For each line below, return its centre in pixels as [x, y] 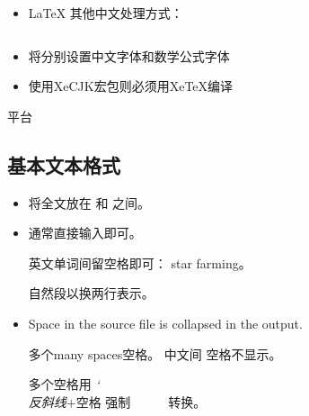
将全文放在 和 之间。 [89, 202]
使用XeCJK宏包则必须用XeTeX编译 [131, 86]
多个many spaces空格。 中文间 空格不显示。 [155, 353]
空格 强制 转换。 [141, 401]
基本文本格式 [64, 164]
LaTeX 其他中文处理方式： [106, 13]
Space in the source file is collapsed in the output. [165, 323]
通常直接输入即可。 [85, 233]
